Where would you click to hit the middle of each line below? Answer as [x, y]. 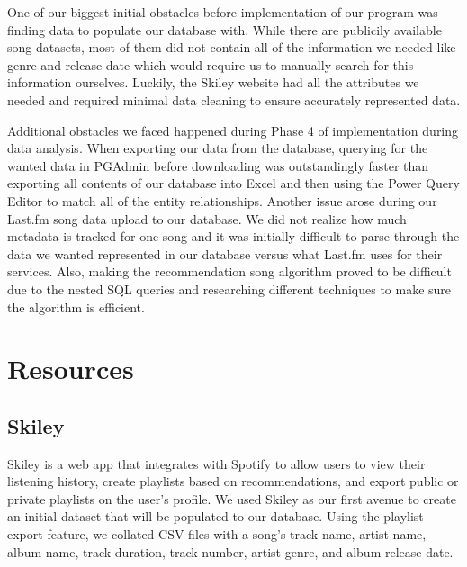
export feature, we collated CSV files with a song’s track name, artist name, [217, 534]
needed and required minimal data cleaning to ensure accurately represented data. [234, 99]
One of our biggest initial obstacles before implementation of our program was [223, 12]
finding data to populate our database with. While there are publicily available [225, 29]
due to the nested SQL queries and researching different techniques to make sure [229, 288]
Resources [71, 369]
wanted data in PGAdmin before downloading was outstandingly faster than [218, 165]
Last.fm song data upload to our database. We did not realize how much [207, 218]
